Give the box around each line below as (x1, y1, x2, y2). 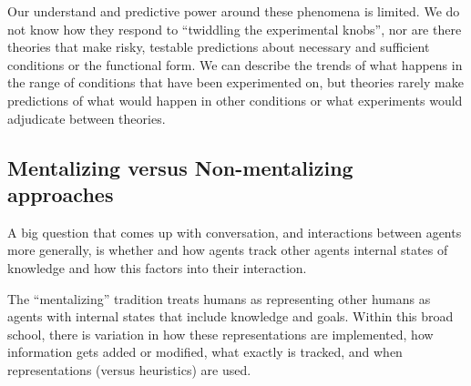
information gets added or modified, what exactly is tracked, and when (7, 342, 403, 361)
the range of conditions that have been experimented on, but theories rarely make (7, 73, 464, 92)
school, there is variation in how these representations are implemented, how (7, 324, 434, 343)
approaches (7, 179, 114, 208)
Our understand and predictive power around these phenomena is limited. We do (7, 2, 460, 20)
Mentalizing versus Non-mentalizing (7, 153, 353, 181)
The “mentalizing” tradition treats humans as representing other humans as (7, 289, 431, 308)
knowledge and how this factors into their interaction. (7, 258, 307, 277)
